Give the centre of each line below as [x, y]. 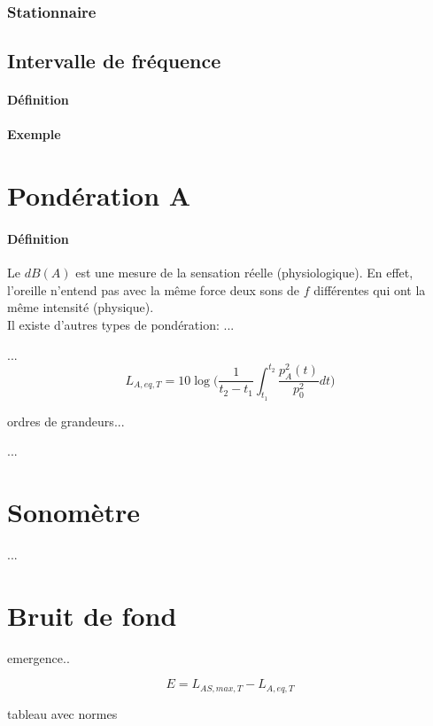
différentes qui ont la [370, 289]
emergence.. [39, 657]
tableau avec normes [62, 713]
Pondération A [99, 195]
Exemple [34, 134]
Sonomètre [74, 512]
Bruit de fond [92, 615]
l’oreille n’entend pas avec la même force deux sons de [154, 289]
